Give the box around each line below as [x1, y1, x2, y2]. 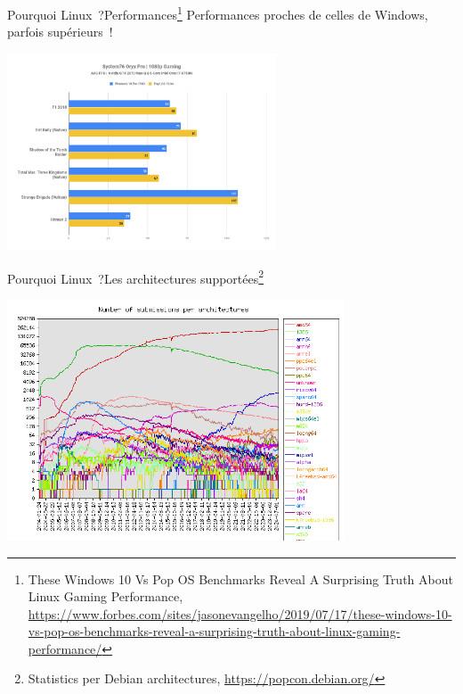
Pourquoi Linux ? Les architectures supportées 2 [7, 266, 264, 287]
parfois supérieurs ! [7, 22, 113, 41]
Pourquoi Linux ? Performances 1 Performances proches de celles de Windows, [7, 3, 428, 23]
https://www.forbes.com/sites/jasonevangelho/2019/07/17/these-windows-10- [28, 604, 452, 623]
